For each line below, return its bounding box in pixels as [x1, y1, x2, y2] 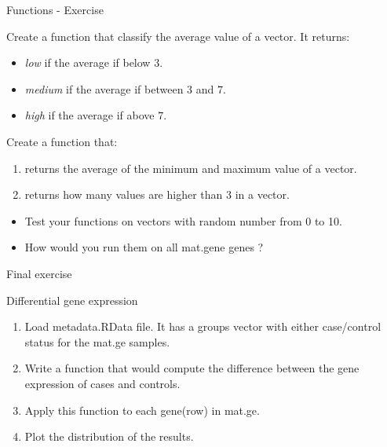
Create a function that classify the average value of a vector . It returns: [6, 27, 350, 44]
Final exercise [6, 265, 72, 281]
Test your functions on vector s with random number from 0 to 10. [24, 212, 342, 229]
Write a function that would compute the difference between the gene [24, 360, 360, 376]
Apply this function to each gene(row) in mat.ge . [24, 401, 260, 418]
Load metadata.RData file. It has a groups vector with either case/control [24, 318, 382, 335]
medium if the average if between [24, 80, 184, 97]
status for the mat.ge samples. [24, 333, 170, 350]
